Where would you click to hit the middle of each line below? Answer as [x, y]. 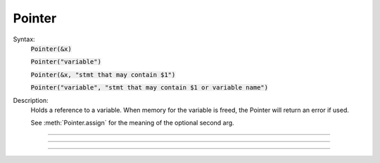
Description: [31, 100]
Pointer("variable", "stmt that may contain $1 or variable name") [150, 88]
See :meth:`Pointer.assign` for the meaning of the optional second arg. [133, 123]
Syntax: [24, 39]
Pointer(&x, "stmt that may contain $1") [103, 75]
